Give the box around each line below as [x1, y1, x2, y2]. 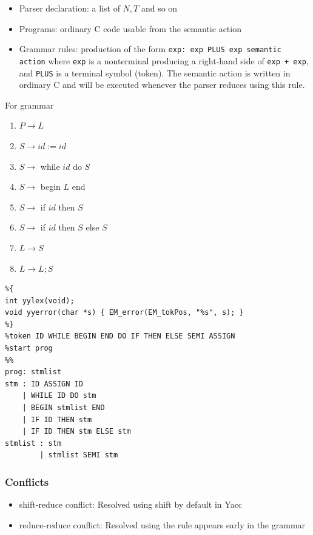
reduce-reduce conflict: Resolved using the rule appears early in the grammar [19, 518, 306, 531]
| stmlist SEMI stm [39, 451, 118, 460]
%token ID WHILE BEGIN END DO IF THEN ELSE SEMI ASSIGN [5, 332, 235, 341]
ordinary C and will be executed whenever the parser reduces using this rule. [19, 78, 305, 91]
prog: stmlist [5, 368, 62, 377]
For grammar [5, 98, 54, 111]
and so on [141, 2, 178, 14]
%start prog [5, 344, 53, 353]
